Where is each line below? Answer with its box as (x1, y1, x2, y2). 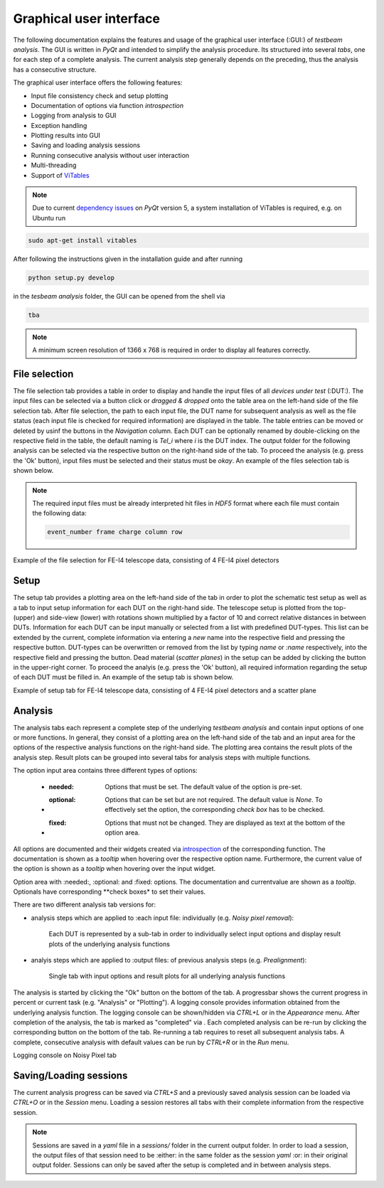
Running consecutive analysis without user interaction (31, 151, 190, 159)
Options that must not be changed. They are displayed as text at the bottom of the (105, 818, 346, 827)
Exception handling (31, 121, 87, 129)
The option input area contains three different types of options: (13, 766, 198, 775)
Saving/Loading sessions (13, 1069, 128, 1081)
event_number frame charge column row (47, 528, 183, 536)
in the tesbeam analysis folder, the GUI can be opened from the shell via (13, 291, 225, 300)
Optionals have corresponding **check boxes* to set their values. (13, 887, 206, 896)
